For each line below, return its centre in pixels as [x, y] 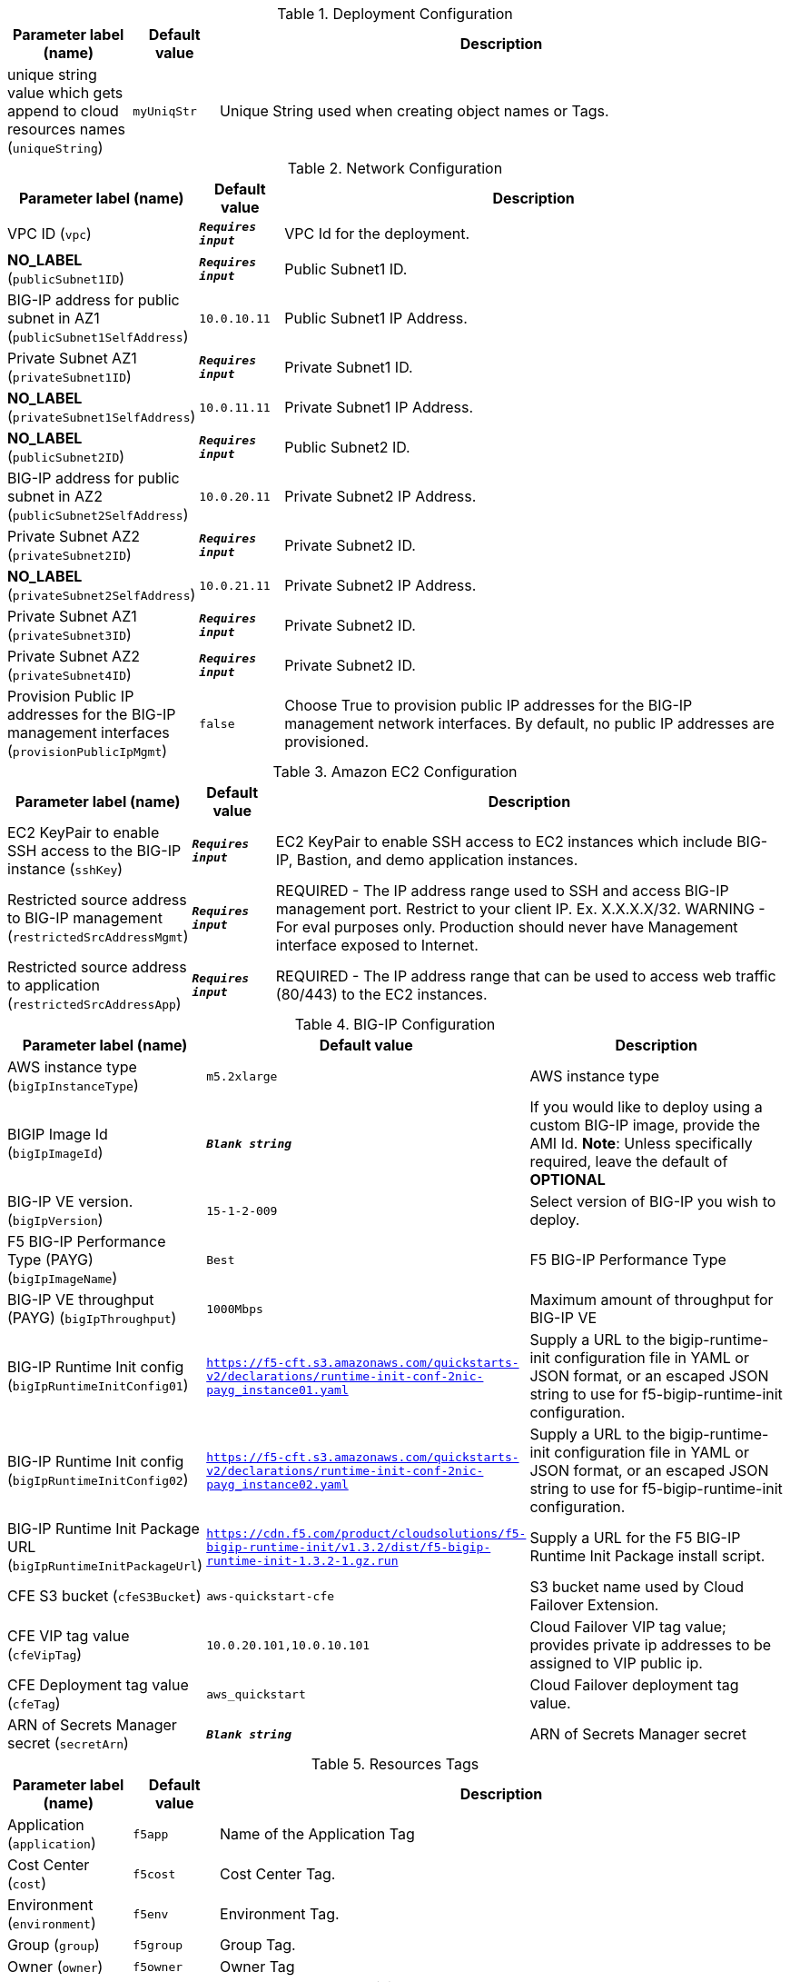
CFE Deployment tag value [98, 1685]
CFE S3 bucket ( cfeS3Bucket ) [104, 1596]
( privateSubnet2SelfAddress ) [102, 594]
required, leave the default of [629, 1161]
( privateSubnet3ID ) [69, 634]
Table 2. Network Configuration [395, 168]
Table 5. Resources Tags [395, 1764]
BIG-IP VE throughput [81, 1300]
